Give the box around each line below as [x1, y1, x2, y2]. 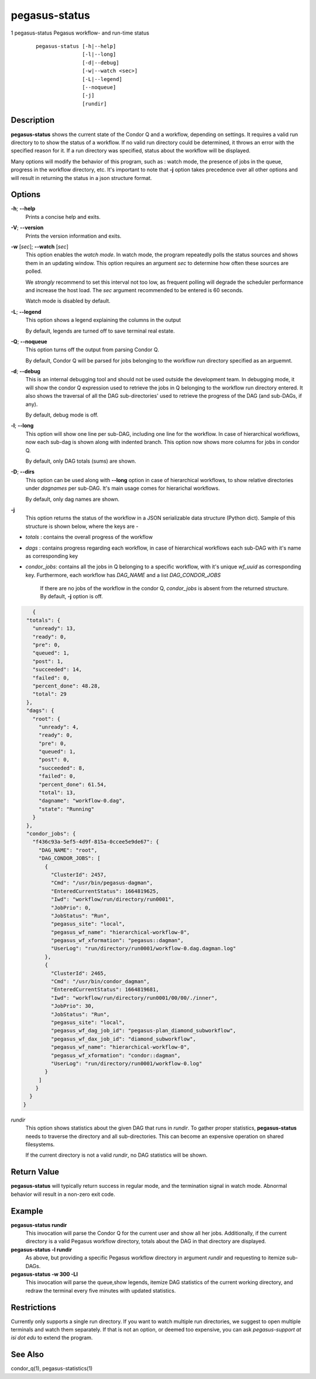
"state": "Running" [38, 805, 95, 812]
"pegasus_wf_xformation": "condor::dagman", [50, 1052, 181, 1059]
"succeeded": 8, [38, 764, 85, 771]
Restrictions [11, 1302, 57, 1312]
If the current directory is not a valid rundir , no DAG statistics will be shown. [25, 1151, 208, 1158]
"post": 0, [38, 757, 70, 763]
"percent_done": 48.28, [32, 682, 101, 689]
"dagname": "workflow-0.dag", [38, 798, 125, 804]
